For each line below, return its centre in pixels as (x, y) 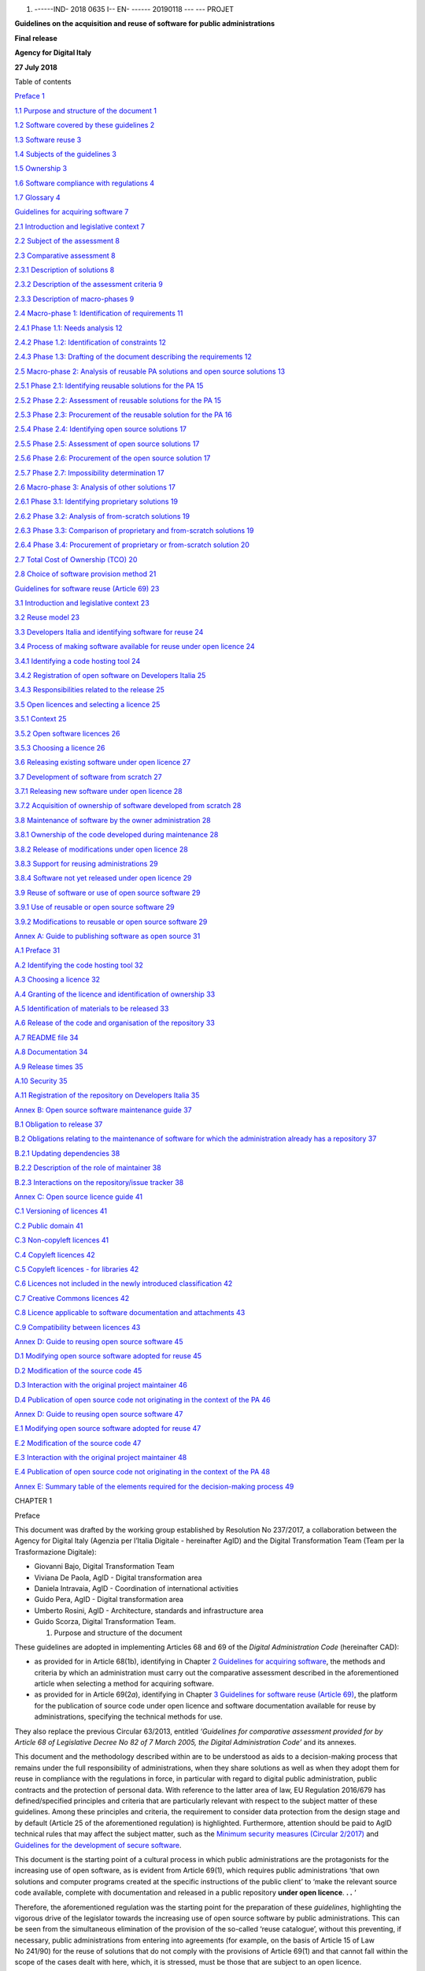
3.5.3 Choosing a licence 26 (60, 747)
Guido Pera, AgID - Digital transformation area (109, 1600)
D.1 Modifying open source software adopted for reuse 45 (108, 1356)
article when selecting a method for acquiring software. (124, 1684)
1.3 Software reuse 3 (48, 140)
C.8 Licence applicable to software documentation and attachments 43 (130, 1313)
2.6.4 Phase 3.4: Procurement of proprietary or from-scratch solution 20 (132, 545)
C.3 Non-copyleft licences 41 (62, 1240)
